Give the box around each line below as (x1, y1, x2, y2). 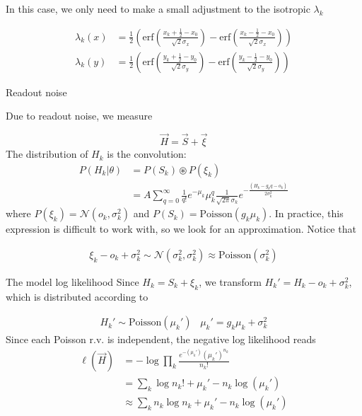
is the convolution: (107, 146, 187, 161)
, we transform (199, 274, 262, 289)
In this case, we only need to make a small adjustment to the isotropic (6, 1, 310, 16)
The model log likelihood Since (6, 274, 139, 289)
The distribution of (6, 146, 88, 161)
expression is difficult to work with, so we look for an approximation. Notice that (6, 221, 356, 236)
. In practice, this (269, 206, 344, 221)
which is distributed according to (6, 289, 148, 304)
